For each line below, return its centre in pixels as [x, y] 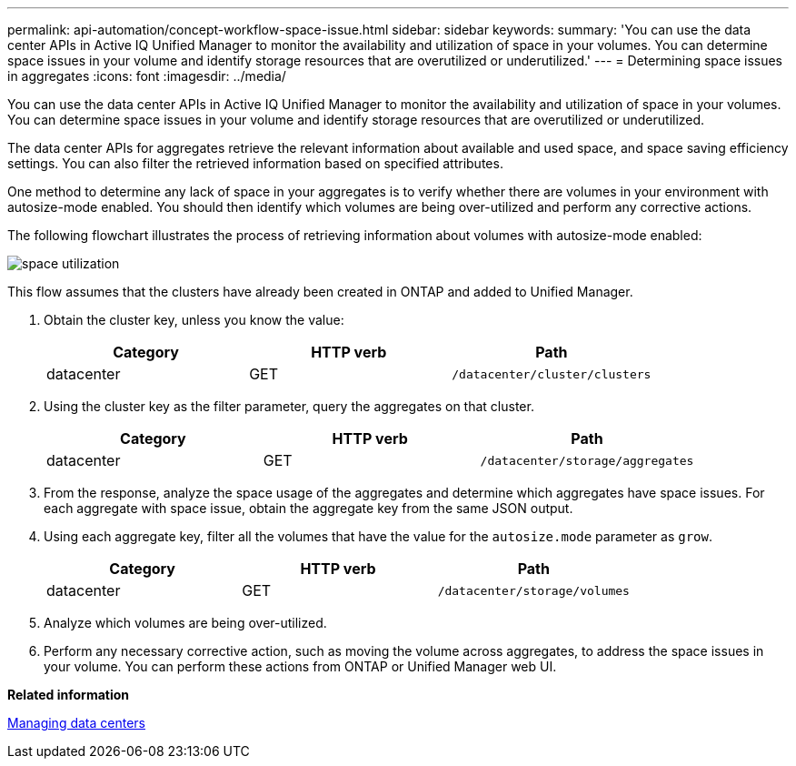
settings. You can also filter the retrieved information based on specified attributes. [255, 163]
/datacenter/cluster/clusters [552, 374]
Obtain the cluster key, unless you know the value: [194, 320]
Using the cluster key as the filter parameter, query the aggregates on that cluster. [289, 406]
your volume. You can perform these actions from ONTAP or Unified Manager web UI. [300, 666]
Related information [69, 695]
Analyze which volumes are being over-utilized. [185, 623]
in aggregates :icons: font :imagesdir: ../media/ [147, 76]
